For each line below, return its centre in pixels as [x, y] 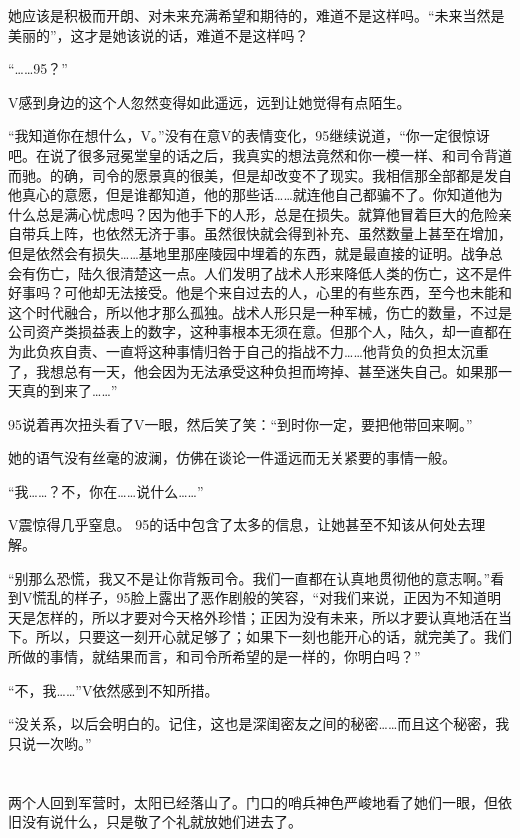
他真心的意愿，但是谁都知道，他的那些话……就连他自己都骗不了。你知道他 [248, 194]
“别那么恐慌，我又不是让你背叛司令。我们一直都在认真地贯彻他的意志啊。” [249, 577]
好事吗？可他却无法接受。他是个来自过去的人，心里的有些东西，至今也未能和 [260, 292]
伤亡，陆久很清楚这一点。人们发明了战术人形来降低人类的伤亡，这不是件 [273, 272]
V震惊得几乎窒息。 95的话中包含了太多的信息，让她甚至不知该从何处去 [240, 524]
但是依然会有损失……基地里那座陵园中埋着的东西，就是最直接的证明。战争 [248, 252]
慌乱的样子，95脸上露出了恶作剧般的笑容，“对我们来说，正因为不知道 [260, 597]
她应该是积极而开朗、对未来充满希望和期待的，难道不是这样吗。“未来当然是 [256, 15]
